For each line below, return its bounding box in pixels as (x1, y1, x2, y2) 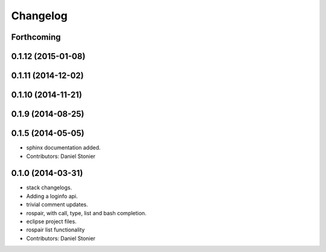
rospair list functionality (26, 226, 85, 233)
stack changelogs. (26, 184, 72, 191)
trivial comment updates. (26, 201, 89, 208)
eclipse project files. (26, 218, 77, 225)
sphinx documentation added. (26, 144, 101, 151)
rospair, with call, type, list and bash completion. (26, 209, 147, 216)
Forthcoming (11, 32, 61, 42)
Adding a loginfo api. (26, 192, 78, 200)
